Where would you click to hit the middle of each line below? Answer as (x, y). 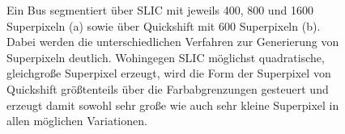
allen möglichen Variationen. (77, 121)
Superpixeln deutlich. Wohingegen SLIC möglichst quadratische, (166, 57)
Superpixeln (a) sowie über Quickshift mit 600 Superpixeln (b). (164, 25)
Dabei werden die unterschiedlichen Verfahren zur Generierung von (173, 42)
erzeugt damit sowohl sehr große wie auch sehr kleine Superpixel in (173, 105)
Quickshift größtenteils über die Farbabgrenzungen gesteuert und (168, 88)
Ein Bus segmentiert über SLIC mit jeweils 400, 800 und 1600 (160, 10)
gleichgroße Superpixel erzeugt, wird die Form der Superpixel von (169, 73)
